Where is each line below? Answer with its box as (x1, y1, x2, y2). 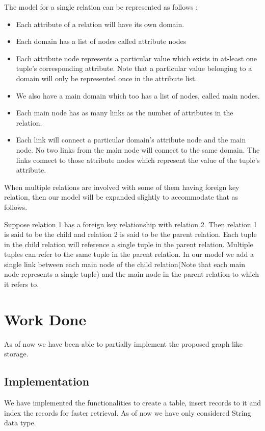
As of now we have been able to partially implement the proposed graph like (4, 338, 243, 349)
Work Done (4, 308, 87, 329)
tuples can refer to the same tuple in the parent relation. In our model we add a (4, 249, 254, 259)
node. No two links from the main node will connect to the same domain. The (16, 144, 260, 155)
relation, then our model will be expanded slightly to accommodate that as (4, 191, 238, 202)
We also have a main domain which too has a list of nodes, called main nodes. (16, 90, 260, 101)
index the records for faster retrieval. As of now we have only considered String (4, 407, 251, 418)
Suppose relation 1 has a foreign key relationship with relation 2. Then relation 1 (4, 219, 257, 229)
